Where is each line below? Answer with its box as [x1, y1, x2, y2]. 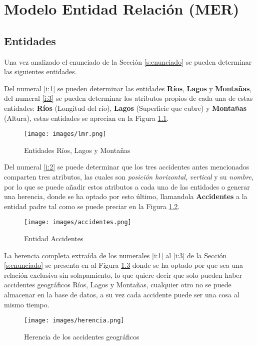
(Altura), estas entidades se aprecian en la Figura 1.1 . [4, 112, 169, 123]
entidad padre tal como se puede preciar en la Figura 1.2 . [4, 201, 180, 211]
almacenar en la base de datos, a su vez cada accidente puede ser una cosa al [4, 289, 239, 299]
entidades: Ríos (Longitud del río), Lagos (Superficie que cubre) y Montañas [4, 102, 247, 113]
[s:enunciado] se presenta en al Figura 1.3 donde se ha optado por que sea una [4, 260, 243, 270]
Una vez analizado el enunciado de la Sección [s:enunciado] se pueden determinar [4, 56, 252, 67]
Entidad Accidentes [24, 233, 83, 244]
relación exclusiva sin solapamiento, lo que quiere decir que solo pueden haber [4, 269, 242, 280]
